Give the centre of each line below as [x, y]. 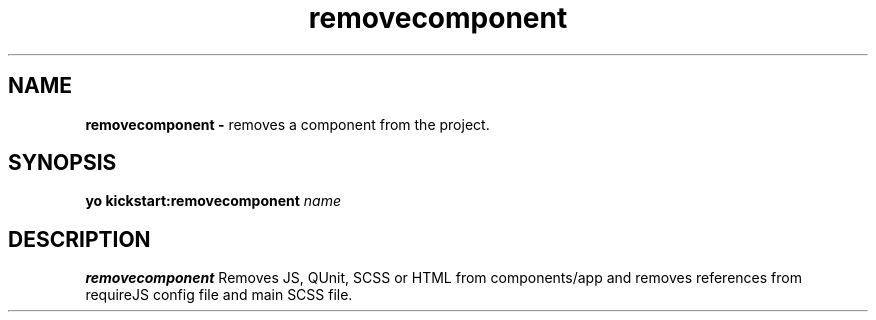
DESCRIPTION [79, 239]
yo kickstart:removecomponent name [213, 201]
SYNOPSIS [62, 163]
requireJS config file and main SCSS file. [219, 295]
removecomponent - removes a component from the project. [287, 124]
